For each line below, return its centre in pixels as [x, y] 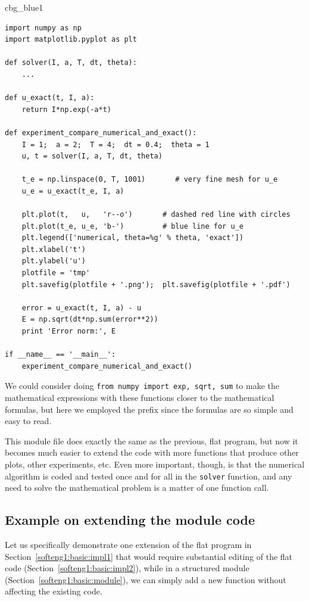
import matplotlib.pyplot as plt [71, 40]
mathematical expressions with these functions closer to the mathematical [140, 398]
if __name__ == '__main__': [60, 355]
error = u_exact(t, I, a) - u [82, 308]
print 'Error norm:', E [69, 331]
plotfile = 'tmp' [56, 273]
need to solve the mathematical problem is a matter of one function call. [137, 488]
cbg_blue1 [24, 7]
